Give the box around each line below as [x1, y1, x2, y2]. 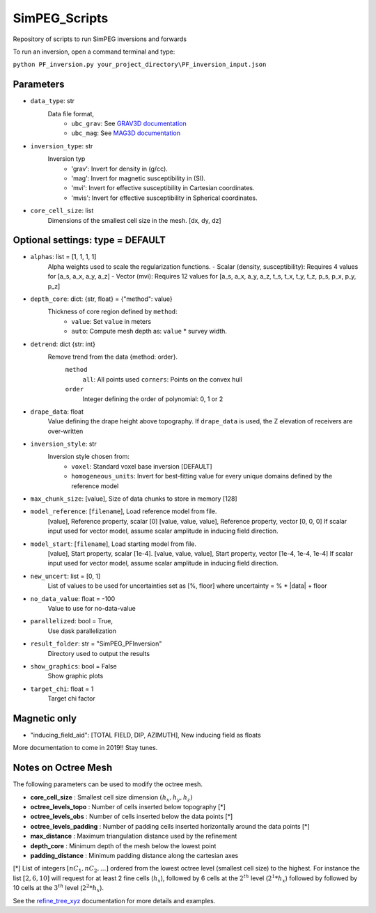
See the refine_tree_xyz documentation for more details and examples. [13, 896, 216, 905]
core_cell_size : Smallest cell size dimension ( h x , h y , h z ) [30, 793, 193, 803]
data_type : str [30, 97, 75, 105]
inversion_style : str [30, 439, 97, 448]
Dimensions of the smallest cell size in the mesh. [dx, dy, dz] [47, 216, 222, 224]
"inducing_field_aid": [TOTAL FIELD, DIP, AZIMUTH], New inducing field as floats [30, 731, 261, 739]
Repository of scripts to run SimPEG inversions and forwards [13, 35, 187, 43]
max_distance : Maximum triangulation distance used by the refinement [30, 832, 237, 841]
